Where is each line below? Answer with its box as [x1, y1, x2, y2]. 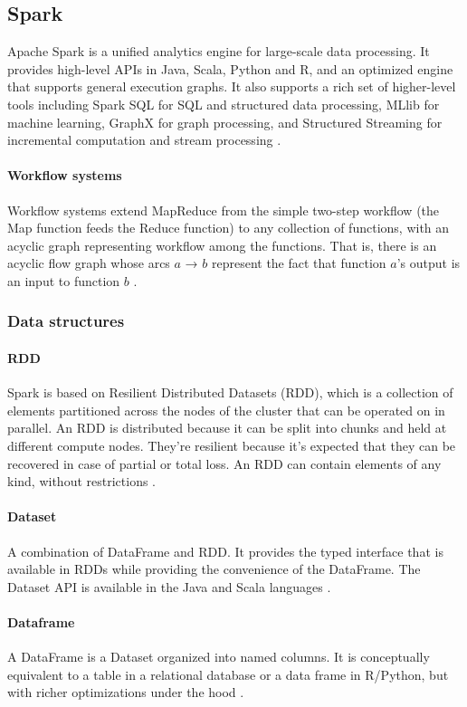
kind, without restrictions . [7, 472, 156, 491]
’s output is [396, 253, 461, 272]
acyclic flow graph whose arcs [7, 253, 170, 272]
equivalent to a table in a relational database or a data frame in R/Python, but [7, 664, 449, 683]
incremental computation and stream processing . [7, 130, 281, 149]
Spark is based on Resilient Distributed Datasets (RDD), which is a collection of [7, 383, 453, 402]
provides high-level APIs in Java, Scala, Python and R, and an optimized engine [7, 59, 453, 78]
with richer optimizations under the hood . [7, 683, 244, 702]
